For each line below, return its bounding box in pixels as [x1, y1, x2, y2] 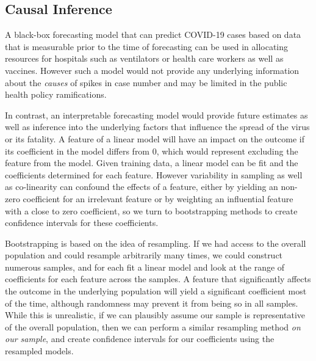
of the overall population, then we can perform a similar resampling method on [5, 320, 301, 333]
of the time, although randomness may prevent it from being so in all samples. [5, 296, 298, 309]
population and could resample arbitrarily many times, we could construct [5, 249, 283, 261]
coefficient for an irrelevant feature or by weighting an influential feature [23, 192, 293, 205]
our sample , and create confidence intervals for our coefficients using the [5, 332, 275, 345]
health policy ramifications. [5, 88, 107, 101]
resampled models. [5, 345, 74, 357]
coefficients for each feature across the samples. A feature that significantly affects [5, 272, 311, 285]
